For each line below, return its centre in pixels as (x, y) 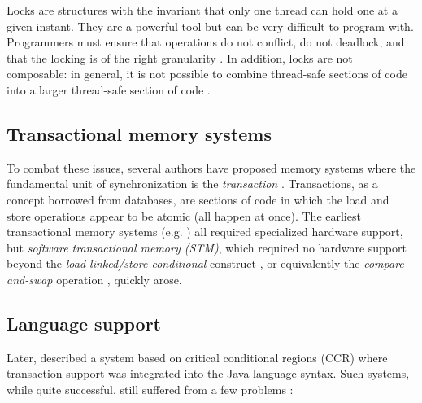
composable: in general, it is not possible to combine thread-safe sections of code (207, 74)
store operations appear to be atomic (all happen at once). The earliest (184, 215)
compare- (386, 263)
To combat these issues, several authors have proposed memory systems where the (211, 167)
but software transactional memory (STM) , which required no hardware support (207, 247)
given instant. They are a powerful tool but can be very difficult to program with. (210, 26)
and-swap (30, 279)
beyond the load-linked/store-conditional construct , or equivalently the (183, 263)
